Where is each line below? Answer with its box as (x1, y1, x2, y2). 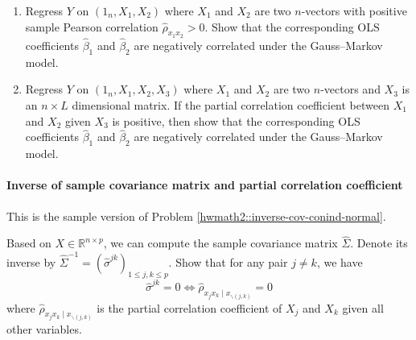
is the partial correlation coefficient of (97, 299, 282, 316)
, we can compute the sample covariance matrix (103, 234, 338, 251)
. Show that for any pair (168, 253, 288, 270)
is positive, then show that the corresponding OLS (112, 112, 360, 129)
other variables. (6, 321, 82, 338)
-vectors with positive (301, 2, 407, 19)
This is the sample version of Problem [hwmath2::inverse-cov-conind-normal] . (6, 207, 386, 224)
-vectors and (320, 81, 381, 97)
